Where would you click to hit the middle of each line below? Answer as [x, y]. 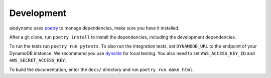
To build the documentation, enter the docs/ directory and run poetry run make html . [102, 69]
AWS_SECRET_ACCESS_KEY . [38, 60]
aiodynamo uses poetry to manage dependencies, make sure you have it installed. [94, 28]
